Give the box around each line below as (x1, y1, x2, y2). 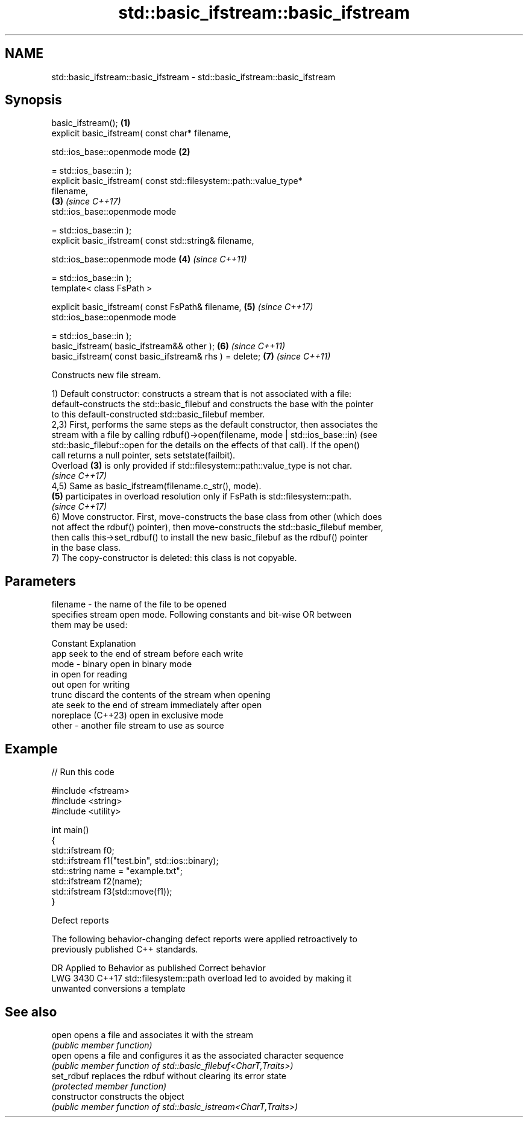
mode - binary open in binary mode (51, 659, 192, 670)
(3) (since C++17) (51, 196, 121, 207)
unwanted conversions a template (51, 983, 186, 994)
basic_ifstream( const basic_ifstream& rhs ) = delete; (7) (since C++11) (51, 351, 331, 362)
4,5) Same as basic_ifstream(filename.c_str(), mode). (51, 481, 262, 492)
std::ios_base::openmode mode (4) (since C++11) (51, 254, 247, 265)
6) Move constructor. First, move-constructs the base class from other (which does (51, 512, 382, 522)
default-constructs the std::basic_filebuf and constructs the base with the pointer (51, 399, 374, 410)
